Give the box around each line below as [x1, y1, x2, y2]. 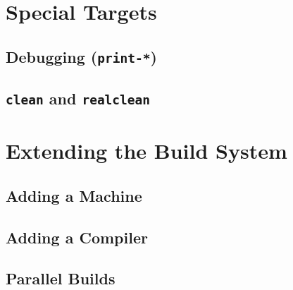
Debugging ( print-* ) [6, 45, 157, 67]
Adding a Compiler [6, 226, 148, 248]
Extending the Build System [6, 136, 287, 165]
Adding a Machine [6, 184, 142, 206]
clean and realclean [6, 87, 151, 109]
